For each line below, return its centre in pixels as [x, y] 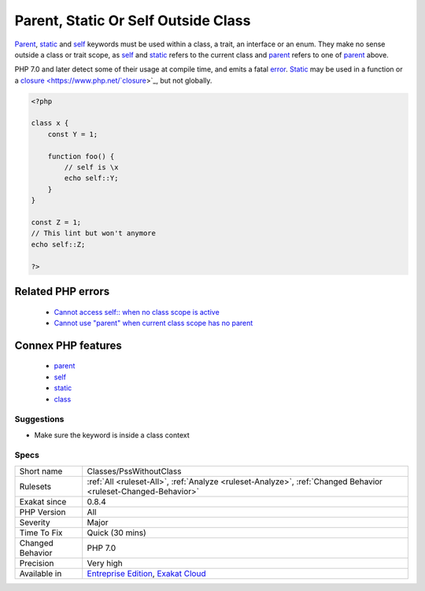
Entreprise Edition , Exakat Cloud [146, 573]
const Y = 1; [73, 134]
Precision [37, 563]
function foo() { [81, 156]
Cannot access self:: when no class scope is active [137, 312]
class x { [50, 123]
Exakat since [43, 501]
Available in [41, 573]
